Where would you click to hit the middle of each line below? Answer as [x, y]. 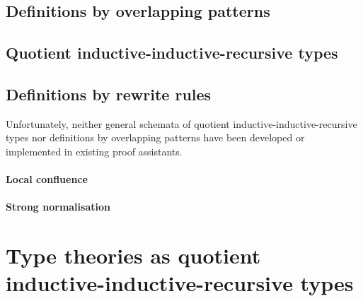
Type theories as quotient [133, 255]
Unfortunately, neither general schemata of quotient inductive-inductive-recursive [181, 123]
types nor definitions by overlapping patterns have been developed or [155, 137]
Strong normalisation [58, 207]
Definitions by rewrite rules [109, 94]
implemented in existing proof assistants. [94, 151]
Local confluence [47, 179]
